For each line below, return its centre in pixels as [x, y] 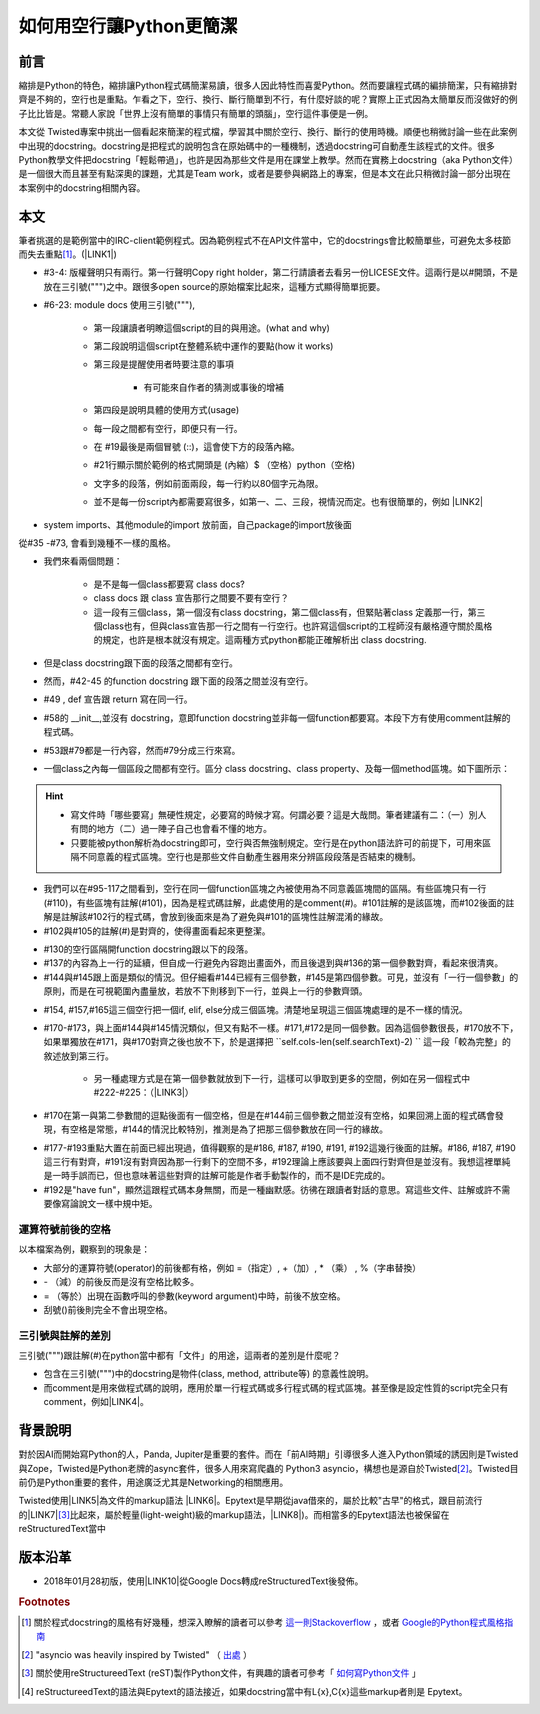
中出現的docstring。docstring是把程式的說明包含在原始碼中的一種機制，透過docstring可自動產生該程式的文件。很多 [256, 146]
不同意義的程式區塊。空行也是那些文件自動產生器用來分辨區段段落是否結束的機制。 [249, 856]
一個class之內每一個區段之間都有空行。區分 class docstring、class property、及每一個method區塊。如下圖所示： [276, 769]
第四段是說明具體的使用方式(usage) [166, 410]
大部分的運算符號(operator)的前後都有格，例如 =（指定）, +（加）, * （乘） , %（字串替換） [232, 1267]
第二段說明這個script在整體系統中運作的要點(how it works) [213, 346]
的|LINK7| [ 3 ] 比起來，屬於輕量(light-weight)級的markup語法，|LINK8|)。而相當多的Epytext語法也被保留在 [234, 1514]
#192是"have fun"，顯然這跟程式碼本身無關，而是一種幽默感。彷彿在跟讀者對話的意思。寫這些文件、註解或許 [268, 1189]
